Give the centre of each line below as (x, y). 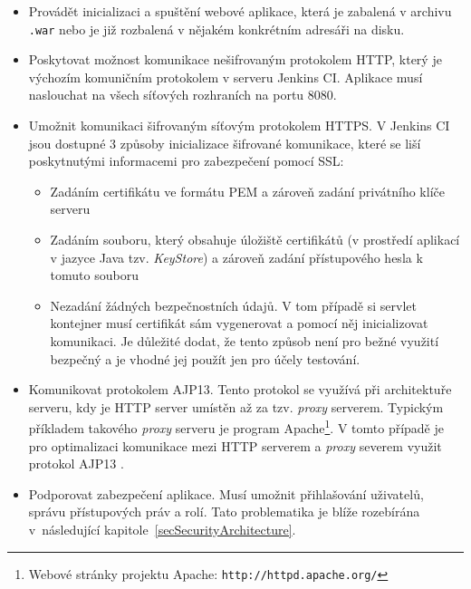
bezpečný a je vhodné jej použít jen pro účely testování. (205, 358)
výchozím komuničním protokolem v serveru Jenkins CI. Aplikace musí (226, 77)
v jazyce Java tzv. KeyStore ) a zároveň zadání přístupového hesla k (236, 257)
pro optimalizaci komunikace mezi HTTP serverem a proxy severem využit (235, 445)
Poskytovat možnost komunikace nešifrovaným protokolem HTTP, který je (235, 59)
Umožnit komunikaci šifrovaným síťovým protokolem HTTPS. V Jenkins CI (239, 126)
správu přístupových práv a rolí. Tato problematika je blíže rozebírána (224, 512)
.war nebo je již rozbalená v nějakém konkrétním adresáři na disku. (216, 29)
